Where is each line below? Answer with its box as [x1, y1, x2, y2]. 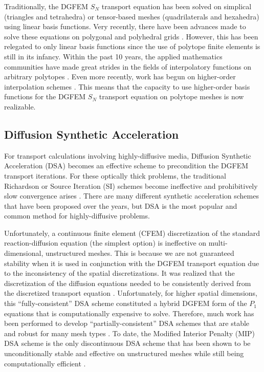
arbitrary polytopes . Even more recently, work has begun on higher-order [4, 71, 236, 82]
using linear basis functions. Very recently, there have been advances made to [4, 21, 246, 32]
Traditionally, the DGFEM [4, 1, 89, 11]
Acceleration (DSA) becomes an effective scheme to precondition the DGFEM [4, 160, 249, 171]
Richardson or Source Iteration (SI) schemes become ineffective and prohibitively [4, 180, 258, 191]
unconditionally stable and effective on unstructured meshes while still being [4, 348, 244, 359]
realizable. [4, 101, 36, 112]
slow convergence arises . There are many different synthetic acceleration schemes [4, 190, 259, 201]
